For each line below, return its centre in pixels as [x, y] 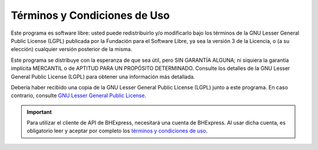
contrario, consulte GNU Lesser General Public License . [79, 96]
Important [39, 112]
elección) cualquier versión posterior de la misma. [72, 49]
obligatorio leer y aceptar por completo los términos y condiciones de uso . [117, 131]
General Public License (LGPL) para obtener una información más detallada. [103, 76]
